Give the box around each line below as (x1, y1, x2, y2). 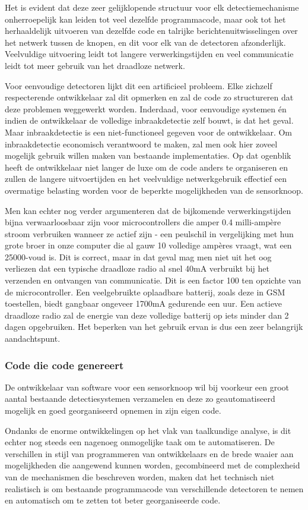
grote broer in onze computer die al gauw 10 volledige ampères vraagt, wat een (5, 239, 292, 251)
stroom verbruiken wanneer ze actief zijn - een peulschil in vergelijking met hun (5, 227, 294, 240)
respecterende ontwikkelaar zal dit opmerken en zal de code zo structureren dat (5, 91, 294, 103)
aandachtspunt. (5, 332, 61, 345)
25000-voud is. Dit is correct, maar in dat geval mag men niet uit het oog (5, 250, 272, 263)
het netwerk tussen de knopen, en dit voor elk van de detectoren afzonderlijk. (5, 36, 286, 48)
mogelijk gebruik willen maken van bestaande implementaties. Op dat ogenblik (5, 149, 291, 162)
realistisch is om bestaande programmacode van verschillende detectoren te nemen (5, 482, 304, 495)
